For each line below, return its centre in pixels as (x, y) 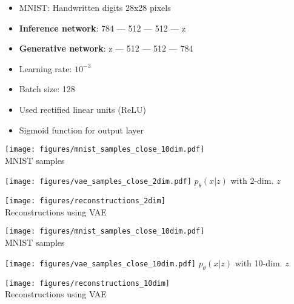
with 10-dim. (259, 262)
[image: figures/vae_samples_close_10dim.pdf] (100, 264)
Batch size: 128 (47, 89)
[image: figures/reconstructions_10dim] (88, 283)
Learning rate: (45, 68)
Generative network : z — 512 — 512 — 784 (106, 48)
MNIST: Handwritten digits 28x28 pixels (95, 7)
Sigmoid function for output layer (81, 130)
